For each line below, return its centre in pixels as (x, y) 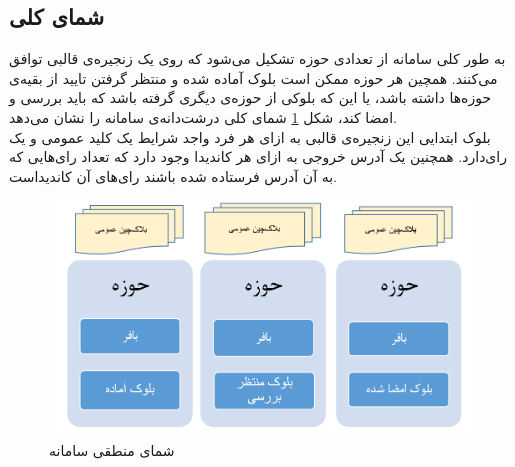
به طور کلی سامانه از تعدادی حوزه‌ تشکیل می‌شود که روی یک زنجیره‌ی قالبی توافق (257, 58)
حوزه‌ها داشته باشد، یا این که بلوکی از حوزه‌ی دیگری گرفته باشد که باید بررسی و (250, 97)
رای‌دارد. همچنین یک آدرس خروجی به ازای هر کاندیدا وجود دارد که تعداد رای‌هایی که (258, 156)
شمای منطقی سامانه (112, 450)
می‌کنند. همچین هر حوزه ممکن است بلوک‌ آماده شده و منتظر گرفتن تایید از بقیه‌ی (253, 77)
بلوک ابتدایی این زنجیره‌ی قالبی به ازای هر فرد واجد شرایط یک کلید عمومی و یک (250, 136)
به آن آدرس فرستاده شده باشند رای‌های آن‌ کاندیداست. (173, 175)
